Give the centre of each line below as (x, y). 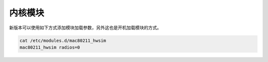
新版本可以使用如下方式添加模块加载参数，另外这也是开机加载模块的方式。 (85, 28)
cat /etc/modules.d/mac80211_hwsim (63, 40)
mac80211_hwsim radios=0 (50, 47)
